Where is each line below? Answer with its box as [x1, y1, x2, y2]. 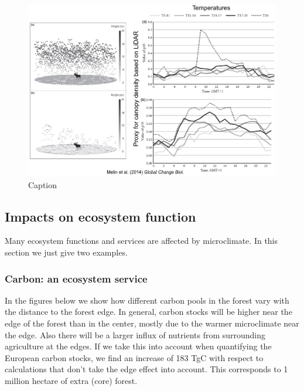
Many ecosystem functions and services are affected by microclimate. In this [5, 234, 278, 247]
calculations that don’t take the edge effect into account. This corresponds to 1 [5, 363, 288, 375]
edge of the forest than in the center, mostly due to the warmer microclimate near [5, 317, 299, 329]
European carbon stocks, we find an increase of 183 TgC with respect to [5, 351, 264, 363]
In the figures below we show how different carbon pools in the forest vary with [5, 294, 289, 306]
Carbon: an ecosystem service [5, 271, 148, 285]
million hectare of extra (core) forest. [5, 374, 138, 386]
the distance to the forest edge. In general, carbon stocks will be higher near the [5, 305, 292, 318]
